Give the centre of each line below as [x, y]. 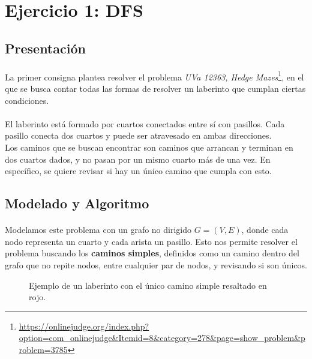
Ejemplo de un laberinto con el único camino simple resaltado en [148, 285]
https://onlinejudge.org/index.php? [84, 326]
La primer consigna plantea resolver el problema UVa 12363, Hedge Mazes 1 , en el [154, 76]
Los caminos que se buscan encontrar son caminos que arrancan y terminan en [149, 147]
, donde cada [265, 230]
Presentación [45, 48]
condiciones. [27, 100]
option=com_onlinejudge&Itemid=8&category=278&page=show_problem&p [162, 338]
